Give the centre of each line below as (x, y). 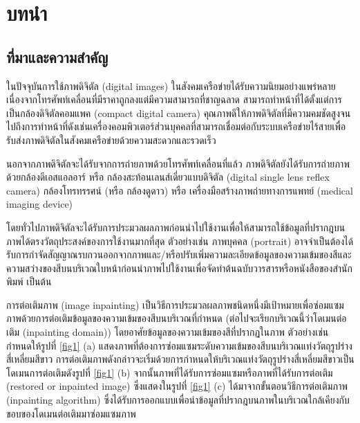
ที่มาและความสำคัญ (57, 56)
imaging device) (40, 204)
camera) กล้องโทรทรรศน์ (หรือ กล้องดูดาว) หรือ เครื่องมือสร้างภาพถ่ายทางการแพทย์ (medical (180, 190)
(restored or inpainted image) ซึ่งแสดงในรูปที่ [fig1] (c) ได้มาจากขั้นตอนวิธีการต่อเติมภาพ (177, 386)
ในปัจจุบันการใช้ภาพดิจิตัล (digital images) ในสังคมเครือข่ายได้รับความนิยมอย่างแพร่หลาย (171, 85)
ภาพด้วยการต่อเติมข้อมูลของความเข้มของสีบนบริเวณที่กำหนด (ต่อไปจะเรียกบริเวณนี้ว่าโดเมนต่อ (177, 318)
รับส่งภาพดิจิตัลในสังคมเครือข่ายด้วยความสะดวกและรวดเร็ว (111, 139)
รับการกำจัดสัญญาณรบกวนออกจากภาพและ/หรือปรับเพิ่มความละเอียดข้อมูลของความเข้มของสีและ (179, 254)
